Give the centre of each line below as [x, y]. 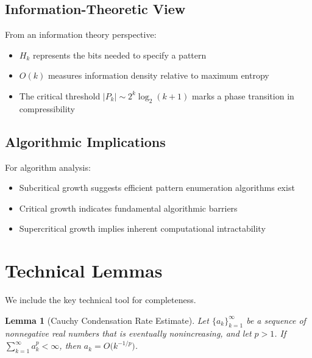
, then [70, 345]
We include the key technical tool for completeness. [101, 300]
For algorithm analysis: [48, 167]
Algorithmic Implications [85, 141]
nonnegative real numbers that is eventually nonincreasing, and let [128, 333]
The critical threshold [60, 95]
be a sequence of [276, 320]
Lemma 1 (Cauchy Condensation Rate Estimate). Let [107, 320]
